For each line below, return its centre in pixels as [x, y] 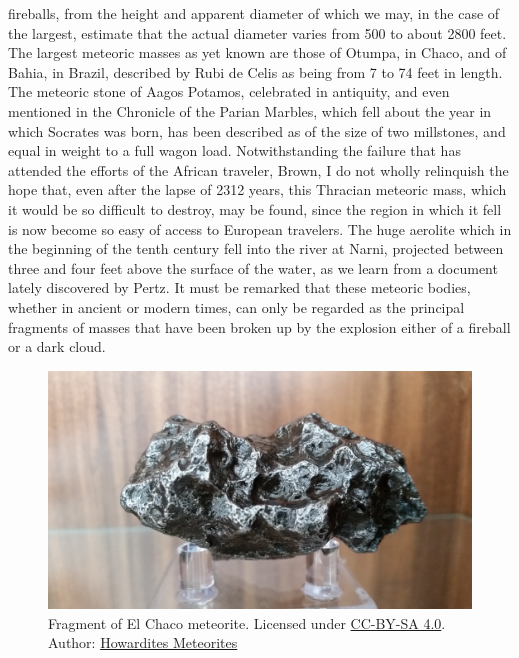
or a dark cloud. [57, 346]
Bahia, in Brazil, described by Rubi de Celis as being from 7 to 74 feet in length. [255, 71]
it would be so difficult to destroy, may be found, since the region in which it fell [255, 208]
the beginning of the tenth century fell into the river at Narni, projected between [256, 248]
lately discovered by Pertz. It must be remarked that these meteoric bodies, [239, 287]
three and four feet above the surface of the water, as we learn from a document [253, 267]
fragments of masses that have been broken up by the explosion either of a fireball [259, 326]
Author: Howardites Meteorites [143, 642]
